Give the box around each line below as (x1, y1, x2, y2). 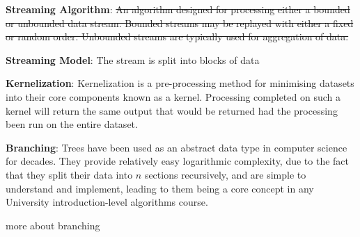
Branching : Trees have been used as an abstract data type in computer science (6, 140, 347, 154)
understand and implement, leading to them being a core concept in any (6, 181, 314, 195)
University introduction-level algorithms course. (6, 195, 208, 209)
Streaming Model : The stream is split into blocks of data (6, 52, 260, 67)
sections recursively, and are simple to (144, 167, 306, 181)
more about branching (6, 218, 100, 232)
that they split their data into (6, 167, 133, 181)
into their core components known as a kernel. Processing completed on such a (6, 89, 341, 104)
